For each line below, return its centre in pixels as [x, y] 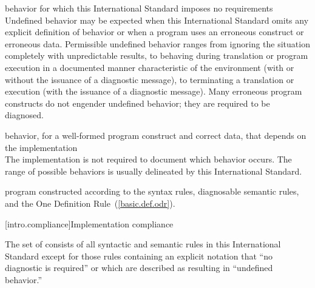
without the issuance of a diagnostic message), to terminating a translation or [150, 79]
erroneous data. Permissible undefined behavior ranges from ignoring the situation [157, 43]
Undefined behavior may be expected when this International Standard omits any [157, 20]
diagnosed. [24, 115]
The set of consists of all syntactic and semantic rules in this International [143, 244]
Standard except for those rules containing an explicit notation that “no [139, 256]
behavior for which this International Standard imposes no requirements [139, 8]
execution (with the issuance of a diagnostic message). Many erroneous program [154, 91]
